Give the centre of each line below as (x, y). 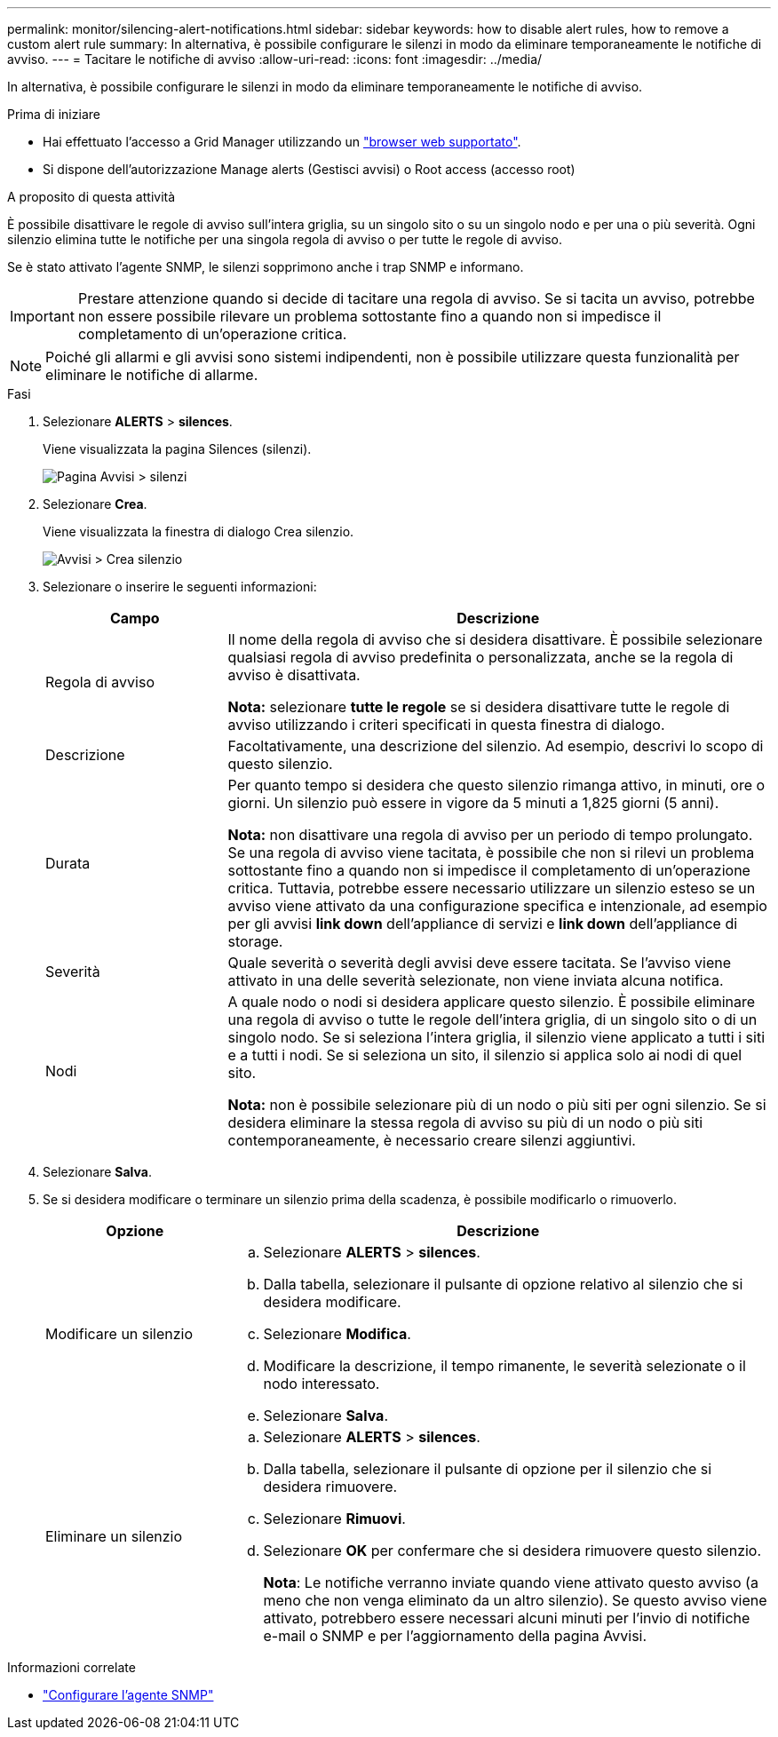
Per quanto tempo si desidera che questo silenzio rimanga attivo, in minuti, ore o (496, 785)
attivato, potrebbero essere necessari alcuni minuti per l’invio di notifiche (507, 1618)
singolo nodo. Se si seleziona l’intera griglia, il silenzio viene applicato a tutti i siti (496, 1037)
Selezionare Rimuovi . (334, 1519)
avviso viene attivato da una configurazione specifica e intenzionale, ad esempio (497, 906)
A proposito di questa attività (91, 197)
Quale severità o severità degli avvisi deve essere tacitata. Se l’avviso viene (480, 963)
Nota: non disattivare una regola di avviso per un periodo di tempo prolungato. (490, 835)
